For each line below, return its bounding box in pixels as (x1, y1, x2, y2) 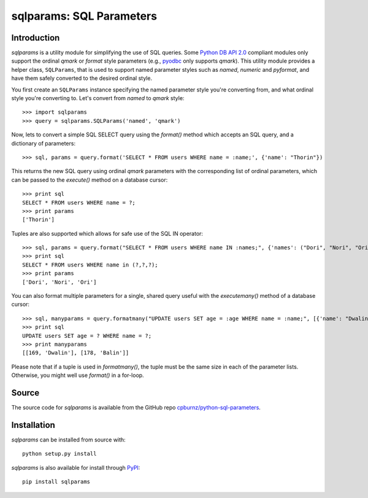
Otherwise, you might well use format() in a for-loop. (11, 372, 144, 379)
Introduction (11, 33, 60, 43)
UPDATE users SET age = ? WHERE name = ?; (22, 332, 152, 339)
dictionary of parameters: (11, 139, 76, 147)
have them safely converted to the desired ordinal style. (11, 74, 153, 82)
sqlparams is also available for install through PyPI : (11, 464, 140, 471)
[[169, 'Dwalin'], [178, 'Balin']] (22, 349, 129, 356)
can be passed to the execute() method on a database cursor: (11, 176, 168, 184)
